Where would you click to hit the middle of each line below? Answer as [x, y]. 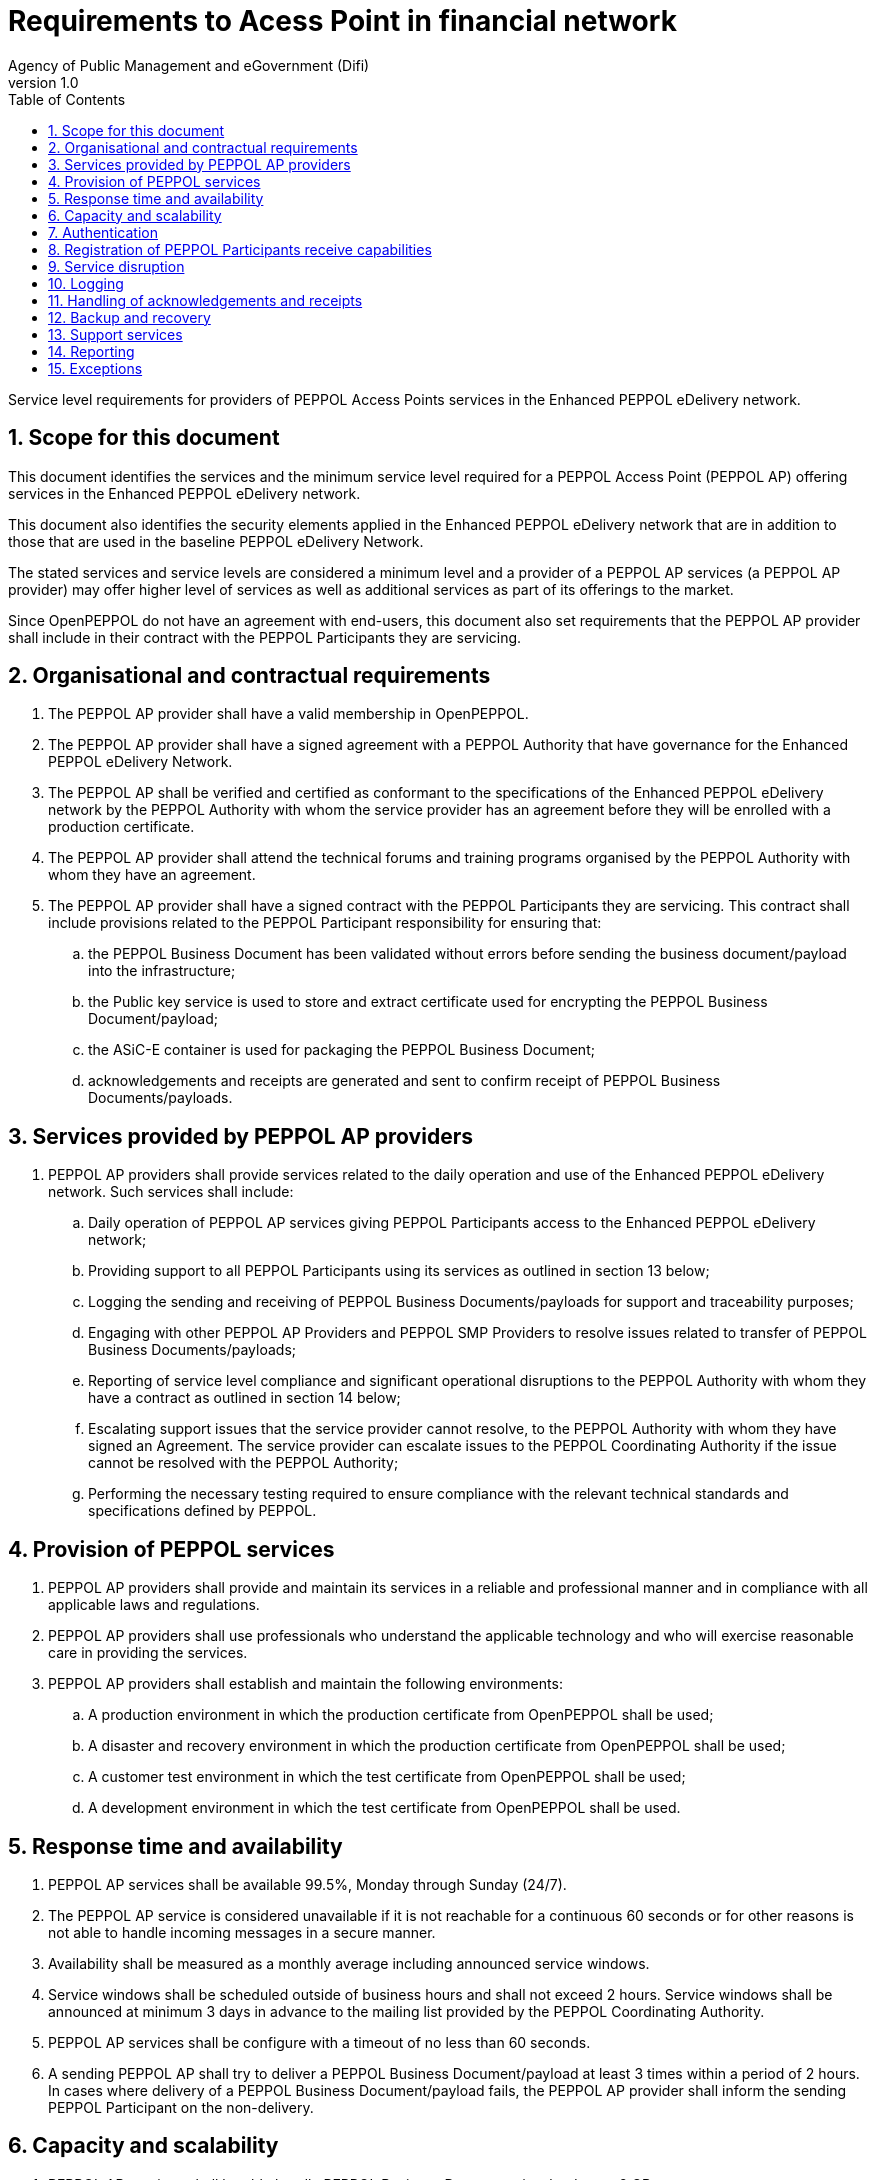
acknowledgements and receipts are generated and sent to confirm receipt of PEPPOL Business [404, 1081]
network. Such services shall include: [171, 1192]
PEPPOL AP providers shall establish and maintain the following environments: [305, 1684]
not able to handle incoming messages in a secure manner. [242, 1932]
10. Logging [86, 283]
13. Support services [115, 334]
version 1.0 [43, 82]
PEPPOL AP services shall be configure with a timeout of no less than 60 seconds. [319, 2042]
